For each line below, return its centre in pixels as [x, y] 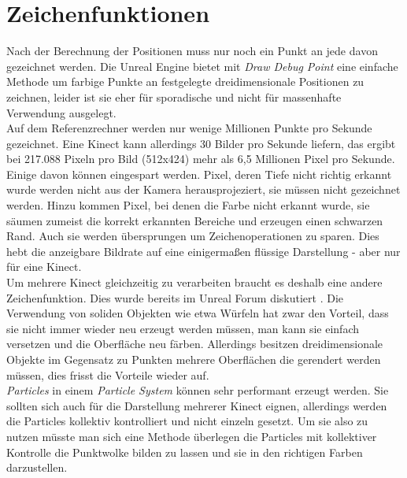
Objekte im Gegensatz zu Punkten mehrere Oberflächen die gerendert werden [194, 359]
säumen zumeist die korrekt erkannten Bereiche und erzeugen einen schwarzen [195, 220]
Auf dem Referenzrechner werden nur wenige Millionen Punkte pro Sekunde [189, 128]
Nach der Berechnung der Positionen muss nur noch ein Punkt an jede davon [192, 51]
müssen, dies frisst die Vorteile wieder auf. [108, 374]
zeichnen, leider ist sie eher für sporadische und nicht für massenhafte [174, 96]
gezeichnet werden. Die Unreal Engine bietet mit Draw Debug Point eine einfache [202, 66]
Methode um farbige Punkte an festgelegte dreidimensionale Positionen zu [185, 82]
